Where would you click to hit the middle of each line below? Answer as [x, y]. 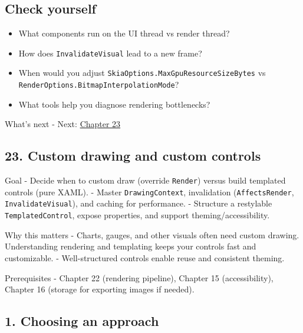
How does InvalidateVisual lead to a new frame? [110, 53]
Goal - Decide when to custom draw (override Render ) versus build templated [145, 180]
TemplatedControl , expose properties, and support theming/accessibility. [137, 215]
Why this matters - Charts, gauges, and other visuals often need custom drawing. [152, 234]
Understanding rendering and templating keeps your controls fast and [131, 246]
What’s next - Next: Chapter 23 [63, 124]
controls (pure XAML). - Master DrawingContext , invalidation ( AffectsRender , [149, 192]
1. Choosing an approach [82, 321]
